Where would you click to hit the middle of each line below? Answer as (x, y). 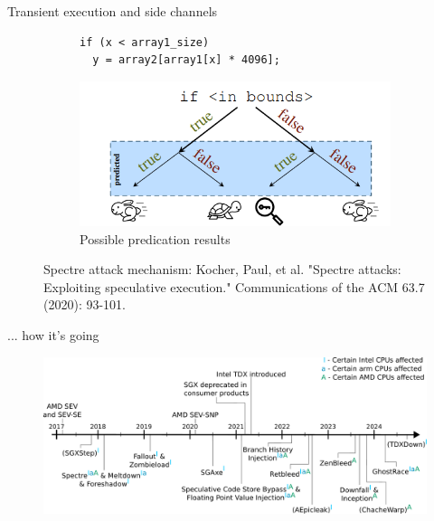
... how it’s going (53, 334)
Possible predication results (155, 238)
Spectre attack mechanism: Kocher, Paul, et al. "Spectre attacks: (222, 269)
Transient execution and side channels (113, 11)
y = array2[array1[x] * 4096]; (186, 60)
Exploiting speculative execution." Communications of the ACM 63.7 (234, 286)
